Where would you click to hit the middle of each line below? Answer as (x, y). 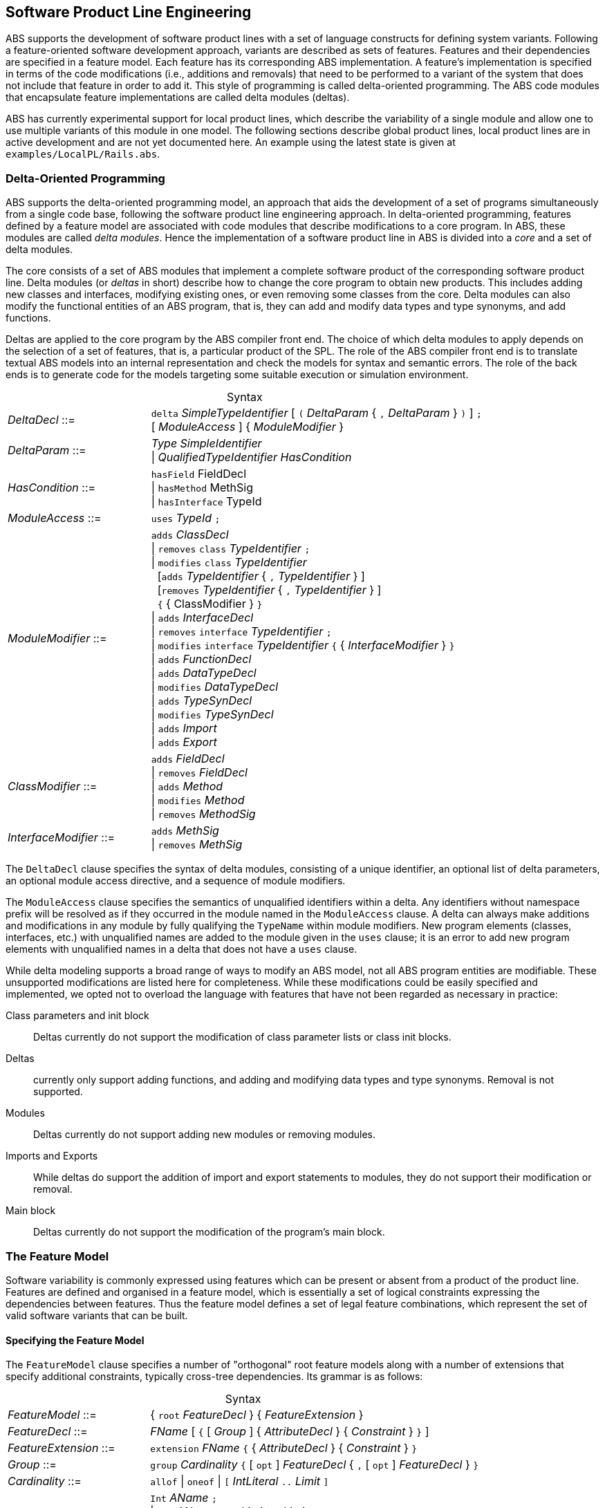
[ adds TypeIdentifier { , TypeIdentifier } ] (261, 576)
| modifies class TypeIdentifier (229, 562)
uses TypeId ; (186, 518)
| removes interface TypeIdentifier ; (241, 632)
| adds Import (184, 728)
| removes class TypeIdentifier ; (231, 549)
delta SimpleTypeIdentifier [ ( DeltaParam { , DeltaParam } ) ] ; (316, 413)
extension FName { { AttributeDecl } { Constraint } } (284, 1448)
